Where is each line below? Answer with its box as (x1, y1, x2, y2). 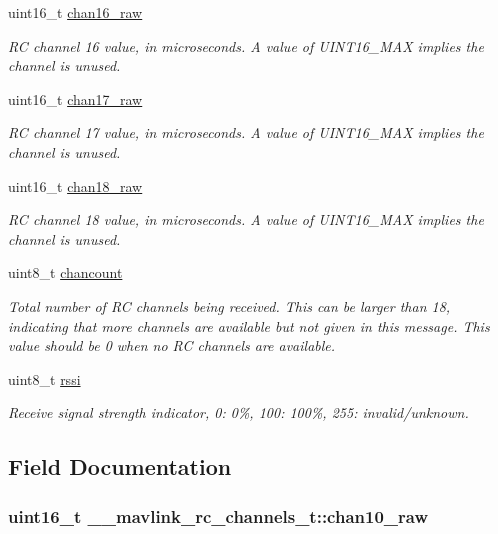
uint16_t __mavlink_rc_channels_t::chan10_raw (8, 503, 429, 528)
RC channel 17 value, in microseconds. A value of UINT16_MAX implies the (8, 122, 484, 143)
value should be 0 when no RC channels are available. (8, 335, 336, 356)
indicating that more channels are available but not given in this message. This (8, 315, 490, 336)
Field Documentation (8, 451, 232, 482)
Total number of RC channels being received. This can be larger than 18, (8, 295, 451, 316)
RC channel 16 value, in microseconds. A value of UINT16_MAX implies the (8, 35, 484, 56)
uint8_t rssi (8, 368, 81, 389)
